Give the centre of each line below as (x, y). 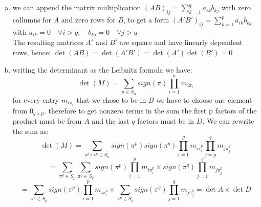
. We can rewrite (228, 121)
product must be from (47, 121)
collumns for (32, 20)
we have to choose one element (204, 99)
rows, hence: (32, 52)
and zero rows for (88, 20)
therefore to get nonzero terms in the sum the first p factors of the (153, 110)
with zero (236, 7)
